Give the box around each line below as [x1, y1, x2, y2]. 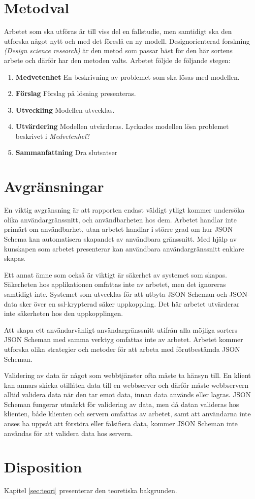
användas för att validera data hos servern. [4, 428, 133, 438]
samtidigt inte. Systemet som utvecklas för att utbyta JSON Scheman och [4, 288, 227, 299]
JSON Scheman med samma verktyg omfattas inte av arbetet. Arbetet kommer [4, 334, 243, 344]
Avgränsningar [4, 176, 104, 196]
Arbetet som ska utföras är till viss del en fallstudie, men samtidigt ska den [4, 26, 232, 36]
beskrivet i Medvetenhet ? [15, 130, 90, 141]
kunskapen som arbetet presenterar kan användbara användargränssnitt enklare [4, 243, 245, 253]
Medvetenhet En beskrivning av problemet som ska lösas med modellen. [15, 71, 240, 82]
